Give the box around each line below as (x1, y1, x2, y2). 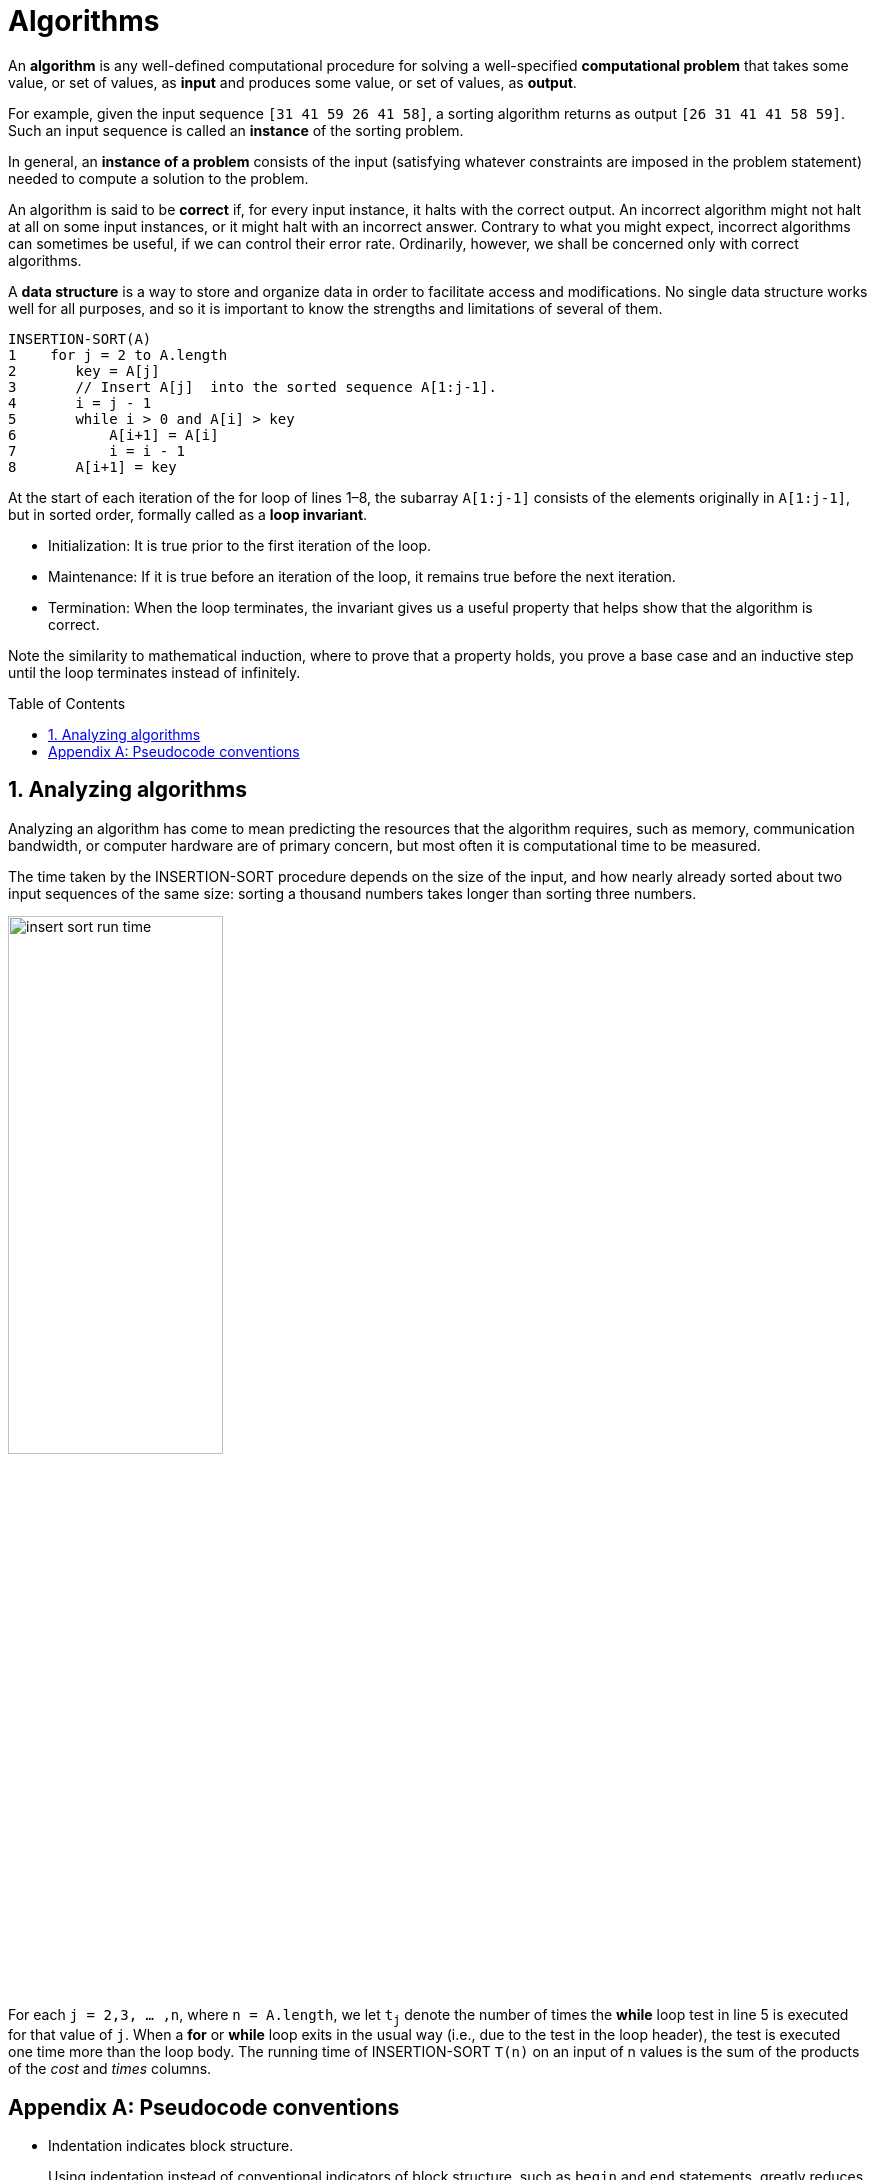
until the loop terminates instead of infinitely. (8, 663, 301, 681)
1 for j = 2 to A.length (8, 346, 228, 363)
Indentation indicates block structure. (48, 2137, 294, 2155)
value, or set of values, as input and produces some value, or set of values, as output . (8, 73, 577, 91)
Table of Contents (8, 694, 126, 712)
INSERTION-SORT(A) (8, 330, 152, 347)
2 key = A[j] (8, 362, 160, 379)
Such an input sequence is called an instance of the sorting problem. (8, 121, 464, 139)
